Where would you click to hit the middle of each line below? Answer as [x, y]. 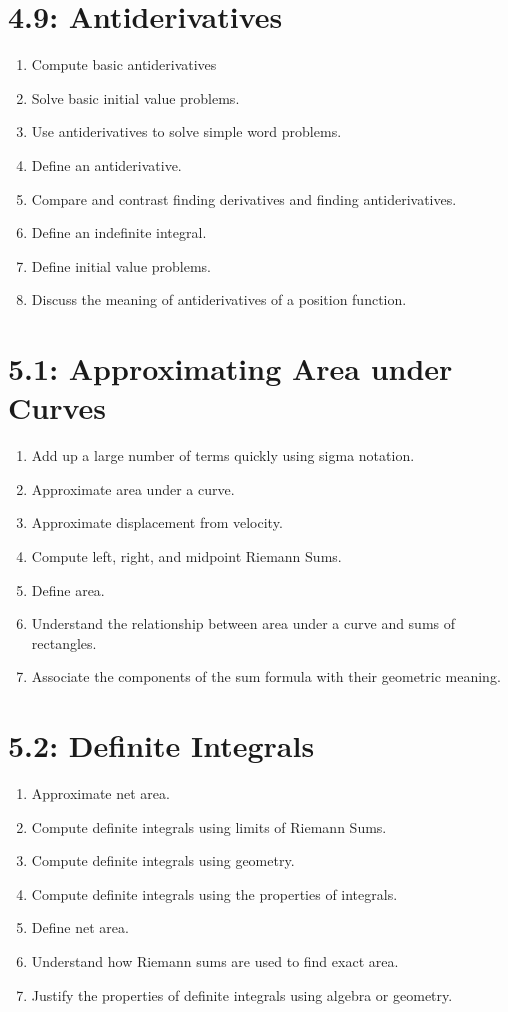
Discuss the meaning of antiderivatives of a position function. [219, 299]
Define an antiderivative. [106, 164]
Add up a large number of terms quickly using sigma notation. [223, 455]
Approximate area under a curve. [133, 488]
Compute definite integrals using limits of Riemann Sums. [209, 826]
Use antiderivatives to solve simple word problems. [186, 131]
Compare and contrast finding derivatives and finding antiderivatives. [244, 198]
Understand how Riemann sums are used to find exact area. [215, 961]
